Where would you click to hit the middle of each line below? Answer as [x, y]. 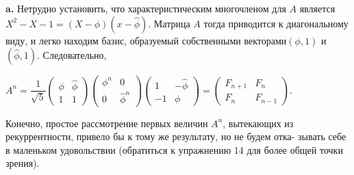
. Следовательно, [72, 55]
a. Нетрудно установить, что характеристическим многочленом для [146, 8]
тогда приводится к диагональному [276, 23]
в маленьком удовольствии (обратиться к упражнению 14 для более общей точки [174, 149]
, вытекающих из [258, 123]
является [317, 8]
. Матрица [169, 23]
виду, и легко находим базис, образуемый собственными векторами [146, 40]
